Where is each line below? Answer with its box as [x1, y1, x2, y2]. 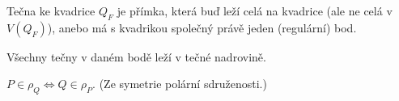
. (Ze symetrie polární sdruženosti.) [92, 75, 267, 92]
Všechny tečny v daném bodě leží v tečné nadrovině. [6, 48, 266, 65]
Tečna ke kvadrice [6, 2, 96, 19]
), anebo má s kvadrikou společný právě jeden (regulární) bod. [47, 19, 357, 36]
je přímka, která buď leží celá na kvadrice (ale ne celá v [117, 2, 393, 19]
